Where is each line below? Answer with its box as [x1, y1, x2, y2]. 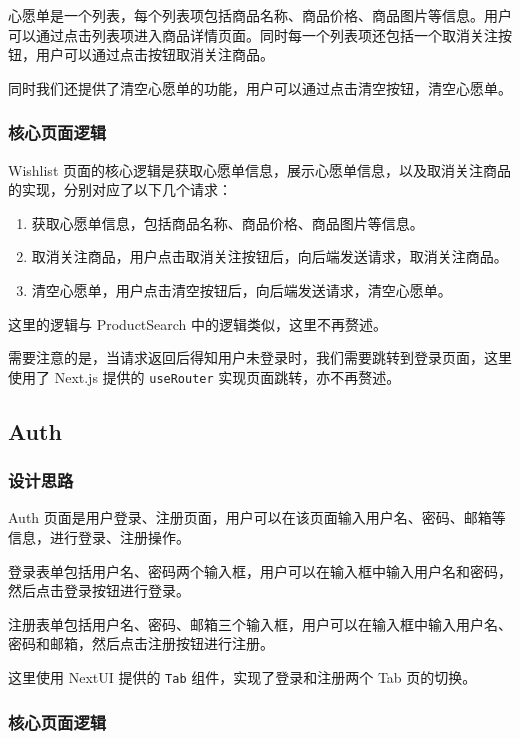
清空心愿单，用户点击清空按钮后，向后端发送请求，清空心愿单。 [31, 279, 452, 300]
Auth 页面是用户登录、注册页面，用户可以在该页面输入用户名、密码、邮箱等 [8, 507, 506, 528]
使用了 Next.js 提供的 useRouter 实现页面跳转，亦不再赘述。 [8, 366, 401, 387]
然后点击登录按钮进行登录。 [8, 580, 190, 601]
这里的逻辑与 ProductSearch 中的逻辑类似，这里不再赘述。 [8, 313, 388, 334]
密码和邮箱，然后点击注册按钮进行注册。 [8, 633, 274, 654]
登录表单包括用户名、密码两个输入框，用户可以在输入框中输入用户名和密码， [8, 560, 512, 581]
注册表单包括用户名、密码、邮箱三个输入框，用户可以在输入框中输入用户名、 [8, 613, 512, 634]
